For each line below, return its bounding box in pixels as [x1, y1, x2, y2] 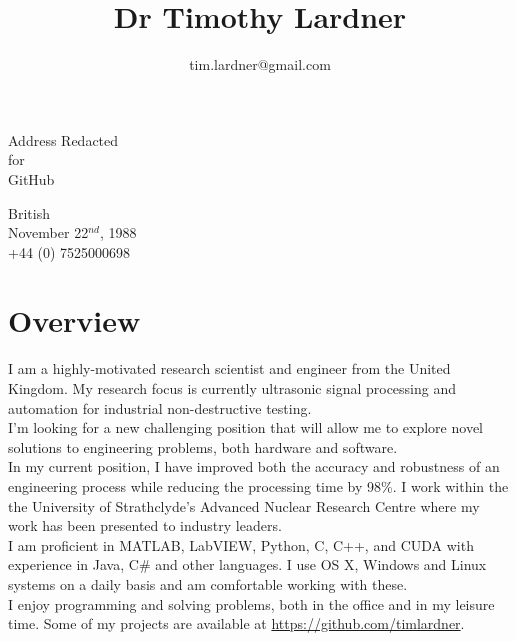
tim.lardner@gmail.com [189, 54, 331, 75]
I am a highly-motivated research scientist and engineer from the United [8, 358, 451, 379]
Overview [8, 300, 141, 341]
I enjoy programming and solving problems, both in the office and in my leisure [8, 593, 495, 614]
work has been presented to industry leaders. [8, 515, 282, 536]
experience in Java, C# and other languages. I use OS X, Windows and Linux [8, 554, 487, 575]
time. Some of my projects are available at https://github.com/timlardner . [8, 613, 465, 634]
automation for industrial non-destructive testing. [8, 397, 312, 418]
